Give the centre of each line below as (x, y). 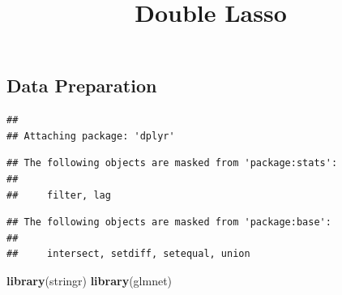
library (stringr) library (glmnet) (90, 280)
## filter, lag (59, 195)
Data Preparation (82, 86)
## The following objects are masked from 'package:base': (169, 222)
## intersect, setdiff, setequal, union (128, 254)
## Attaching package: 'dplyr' (91, 136)
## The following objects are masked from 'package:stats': (172, 163)
